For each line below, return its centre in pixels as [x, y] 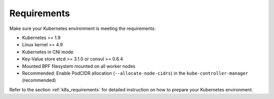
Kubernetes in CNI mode [48, 52]
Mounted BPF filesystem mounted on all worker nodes [79, 66]
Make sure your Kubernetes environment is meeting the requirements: [82, 28]
